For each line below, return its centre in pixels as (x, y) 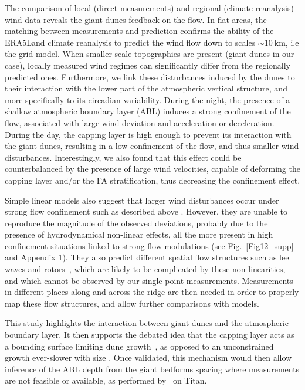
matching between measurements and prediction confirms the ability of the (139, 31)
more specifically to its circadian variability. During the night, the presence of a (148, 99)
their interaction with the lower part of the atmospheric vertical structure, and (146, 88)
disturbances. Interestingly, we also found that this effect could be (123, 157)
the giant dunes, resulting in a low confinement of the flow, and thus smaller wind (152, 146)
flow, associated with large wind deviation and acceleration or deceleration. (140, 122)
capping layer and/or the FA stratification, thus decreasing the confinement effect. (152, 180)
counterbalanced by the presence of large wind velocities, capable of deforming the (152, 169)
